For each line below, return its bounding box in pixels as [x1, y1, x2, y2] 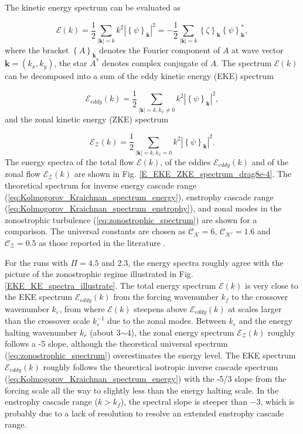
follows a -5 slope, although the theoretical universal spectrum [5, 337, 228, 350]
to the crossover [231, 291, 288, 303]
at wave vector [231, 44, 284, 56]
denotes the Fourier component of [99, 44, 220, 56]
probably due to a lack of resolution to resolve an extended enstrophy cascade [5, 406, 284, 419]
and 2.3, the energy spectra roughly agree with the [101, 256, 284, 268]
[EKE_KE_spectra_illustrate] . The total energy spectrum [5, 279, 216, 291]
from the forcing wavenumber [113, 291, 219, 303]
